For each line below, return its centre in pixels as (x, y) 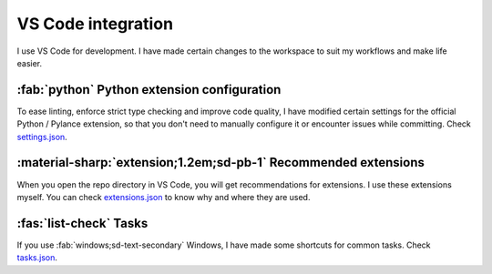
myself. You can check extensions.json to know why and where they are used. (164, 197)
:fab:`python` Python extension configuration (149, 90)
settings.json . (42, 137)
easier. (30, 63)
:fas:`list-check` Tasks (82, 223)
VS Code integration (95, 24)
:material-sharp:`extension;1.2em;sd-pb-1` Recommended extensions (221, 162)
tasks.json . (37, 258)
